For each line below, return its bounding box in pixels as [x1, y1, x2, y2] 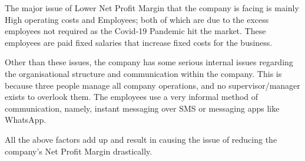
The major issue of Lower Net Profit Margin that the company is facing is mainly [5, 2, 299, 14]
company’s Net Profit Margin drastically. [5, 145, 152, 157]
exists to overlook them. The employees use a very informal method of [5, 90, 258, 103]
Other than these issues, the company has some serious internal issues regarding [5, 56, 293, 68]
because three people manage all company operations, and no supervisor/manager [5, 79, 300, 91]
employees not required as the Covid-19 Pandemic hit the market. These [5, 25, 266, 37]
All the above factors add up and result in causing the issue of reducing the [5, 133, 277, 145]
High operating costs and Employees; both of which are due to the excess [5, 13, 269, 25]
